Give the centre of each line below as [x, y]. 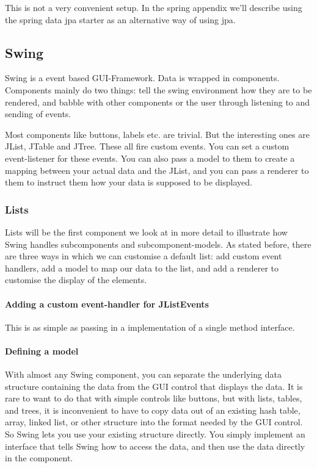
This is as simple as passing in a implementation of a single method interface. [150, 327]
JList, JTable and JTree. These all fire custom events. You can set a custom [147, 146]
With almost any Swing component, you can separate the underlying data [143, 374]
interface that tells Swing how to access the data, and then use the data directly [155, 446]
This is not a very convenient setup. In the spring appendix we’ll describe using [154, 7]
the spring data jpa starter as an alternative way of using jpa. [120, 19]
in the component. [39, 458]
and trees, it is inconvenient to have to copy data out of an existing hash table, [153, 410]
